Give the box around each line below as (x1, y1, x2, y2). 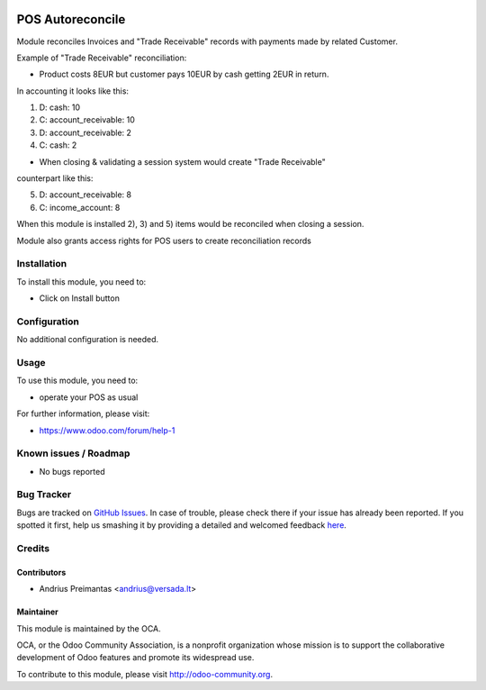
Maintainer (16, 606, 58, 617)
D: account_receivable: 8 (39, 189, 132, 200)
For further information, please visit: (16, 408, 150, 419)
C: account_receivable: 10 (39, 114, 135, 125)
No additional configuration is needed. (16, 334, 159, 345)
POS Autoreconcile (16, 12, 126, 27)
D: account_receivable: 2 (39, 127, 132, 138)
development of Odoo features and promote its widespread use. (16, 652, 255, 663)
